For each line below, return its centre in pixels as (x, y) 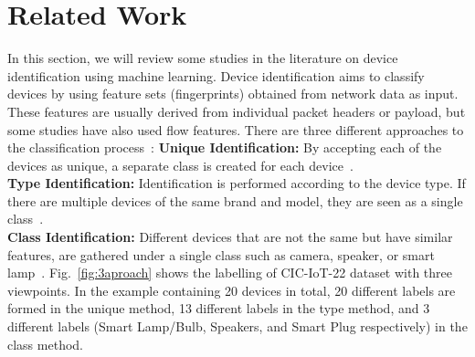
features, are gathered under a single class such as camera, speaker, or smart (221, 254)
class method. (45, 344)
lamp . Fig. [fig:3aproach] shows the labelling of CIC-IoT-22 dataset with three (230, 273)
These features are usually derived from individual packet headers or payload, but (237, 111)
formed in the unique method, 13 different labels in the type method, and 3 (219, 308)
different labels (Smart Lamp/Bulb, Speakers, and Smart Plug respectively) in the (237, 326)
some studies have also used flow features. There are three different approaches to (236, 129)
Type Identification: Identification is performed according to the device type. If (237, 183)
